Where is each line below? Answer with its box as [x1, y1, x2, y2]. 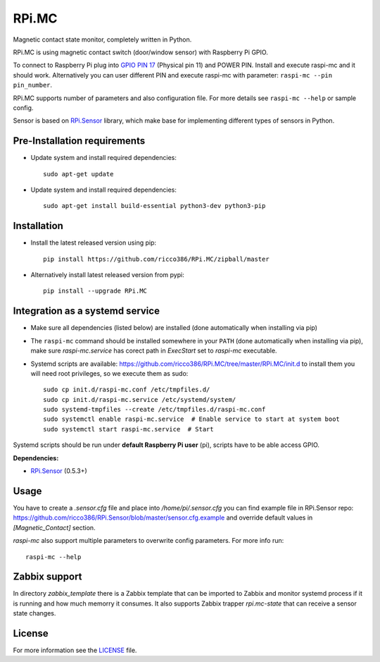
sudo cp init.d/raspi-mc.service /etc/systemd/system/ [43, 396, 236, 403]
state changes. [13, 609, 56, 618]
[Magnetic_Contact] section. [13, 523, 96, 532]
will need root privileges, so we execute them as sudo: [30, 369, 189, 377]
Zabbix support [13, 571, 82, 583]
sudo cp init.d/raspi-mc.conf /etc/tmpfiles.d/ [43, 386, 210, 394]
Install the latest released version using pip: [30, 238, 157, 247]
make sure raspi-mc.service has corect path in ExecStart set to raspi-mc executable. [30, 346, 277, 355]
